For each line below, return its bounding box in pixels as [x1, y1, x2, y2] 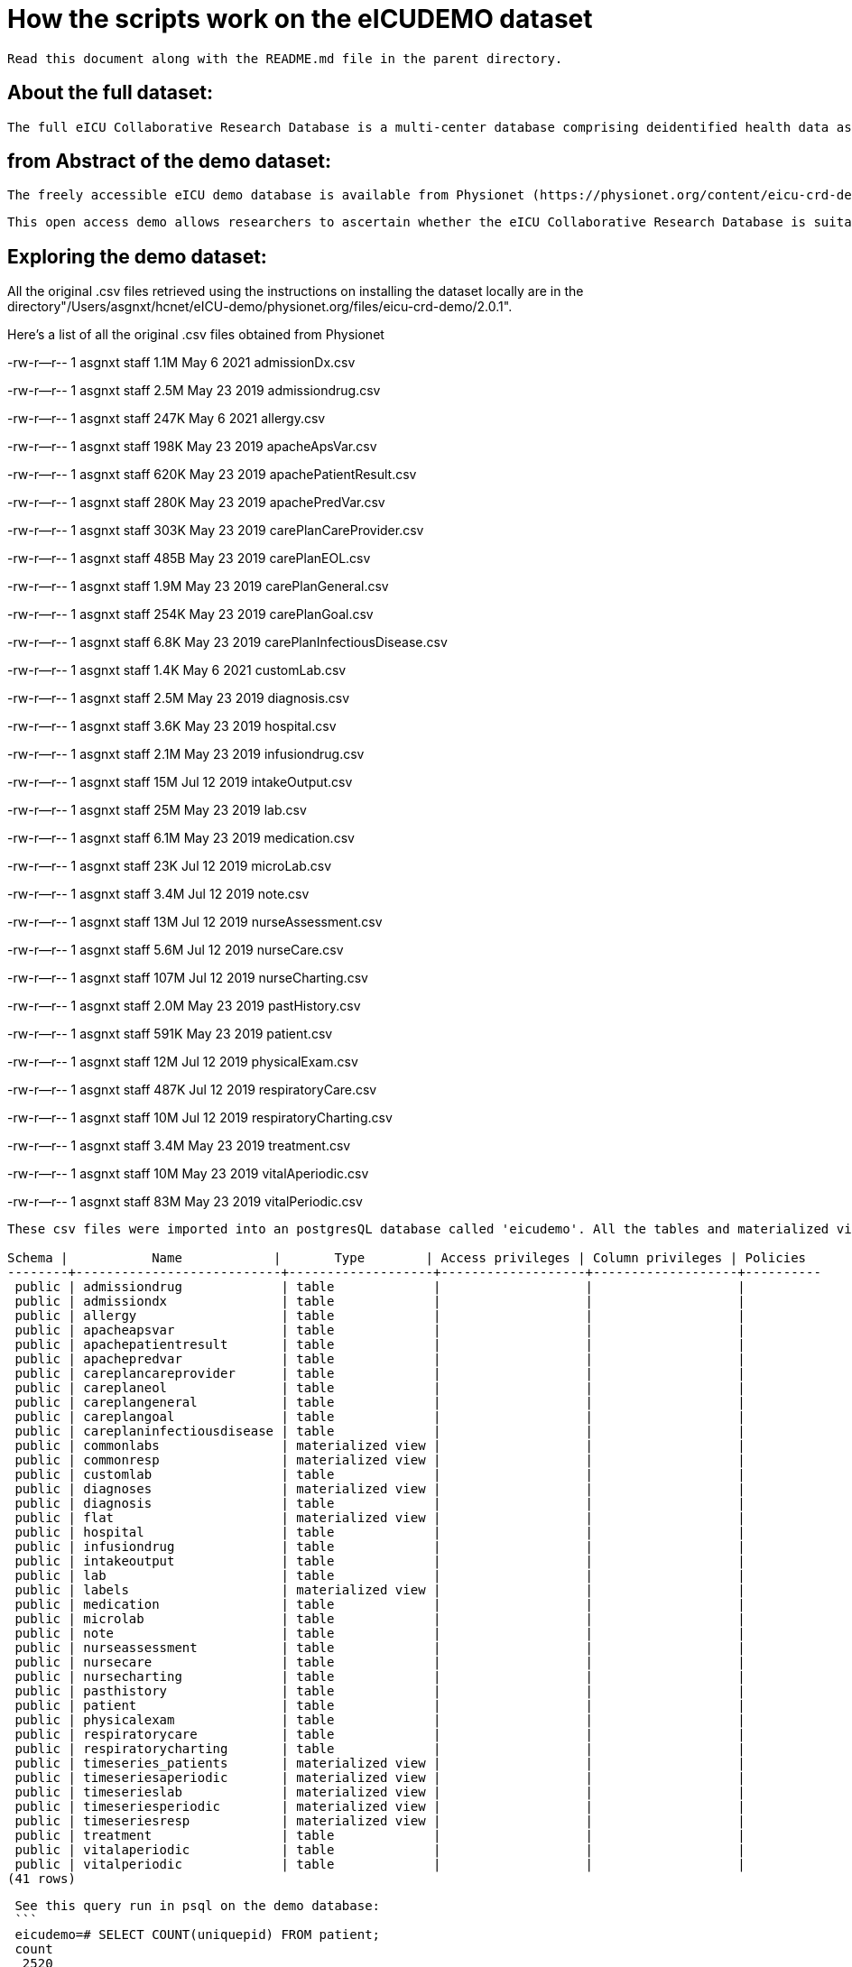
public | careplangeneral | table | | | [14, 1395, 745, 1410]
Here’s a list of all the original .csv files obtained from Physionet [7, 327, 384, 343]
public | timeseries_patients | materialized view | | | [14, 1756, 745, 1771]
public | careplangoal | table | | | [14, 1409, 745, 1425]
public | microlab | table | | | [14, 1611, 745, 1627]
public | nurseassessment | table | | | [14, 1640, 745, 1656]
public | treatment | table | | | [14, 1828, 745, 1843]
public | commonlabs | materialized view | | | [14, 1438, 745, 1454]
